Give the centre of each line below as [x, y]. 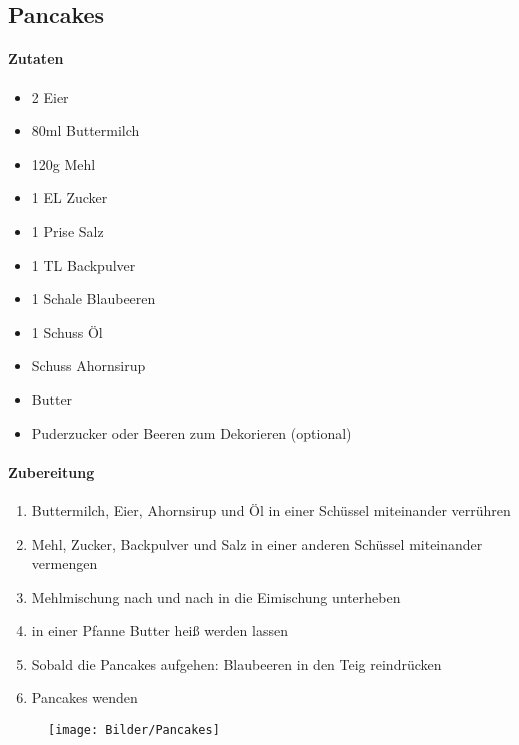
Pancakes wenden [84, 697]
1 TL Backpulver [83, 264]
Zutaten [36, 58]
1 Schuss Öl [67, 331]
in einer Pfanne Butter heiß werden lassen [159, 630]
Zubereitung [51, 471]
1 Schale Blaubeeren [93, 298]
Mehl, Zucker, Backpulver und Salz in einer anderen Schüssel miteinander [257, 543]
